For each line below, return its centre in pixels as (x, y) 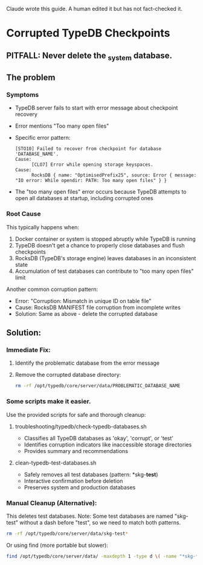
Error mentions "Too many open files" (62, 126)
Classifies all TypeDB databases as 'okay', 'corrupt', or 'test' (99, 438)
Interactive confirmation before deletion (73, 481)
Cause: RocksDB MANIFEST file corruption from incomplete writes (98, 307)
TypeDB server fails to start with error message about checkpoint (96, 108)
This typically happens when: (43, 227)
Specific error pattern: (43, 138)
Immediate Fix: (28, 350)
